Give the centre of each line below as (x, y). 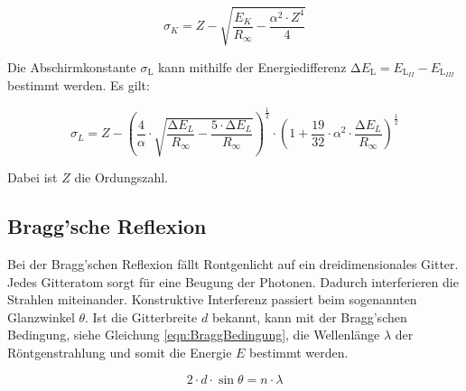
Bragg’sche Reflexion (107, 226)
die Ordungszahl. (121, 177)
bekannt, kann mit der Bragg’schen (309, 317)
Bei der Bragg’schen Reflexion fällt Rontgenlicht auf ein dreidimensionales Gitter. (233, 264)
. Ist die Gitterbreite (141, 317)
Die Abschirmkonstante (72, 66)
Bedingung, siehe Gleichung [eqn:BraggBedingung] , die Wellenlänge (194, 335)
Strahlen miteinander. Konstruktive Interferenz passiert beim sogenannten (212, 299)
